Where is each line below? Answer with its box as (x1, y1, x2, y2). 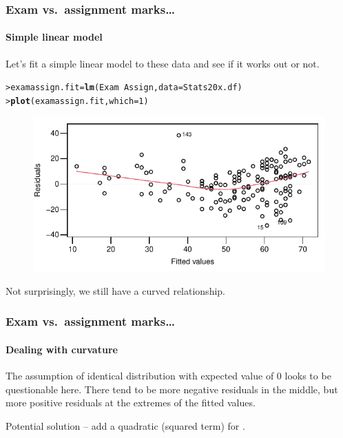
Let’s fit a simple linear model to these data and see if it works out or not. (6, 56, 320, 70)
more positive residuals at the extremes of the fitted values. (6, 395, 256, 410)
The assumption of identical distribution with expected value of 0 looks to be (6, 368, 331, 382)
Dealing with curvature (6, 342, 118, 356)
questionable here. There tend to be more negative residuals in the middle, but (6, 382, 338, 396)
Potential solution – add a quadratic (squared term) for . (6, 418, 245, 432)
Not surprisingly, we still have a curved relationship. (6, 283, 225, 298)
